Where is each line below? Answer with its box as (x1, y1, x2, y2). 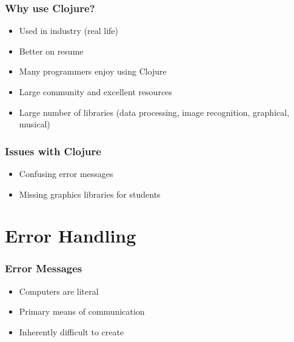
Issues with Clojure (5, 143, 101, 158)
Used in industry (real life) (19, 24, 118, 37)
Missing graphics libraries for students (19, 187, 161, 200)
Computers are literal (19, 284, 99, 297)
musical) (19, 118, 50, 130)
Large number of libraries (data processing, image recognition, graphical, (19, 106, 290, 118)
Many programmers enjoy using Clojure (19, 65, 167, 78)
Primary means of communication (19, 305, 145, 318)
